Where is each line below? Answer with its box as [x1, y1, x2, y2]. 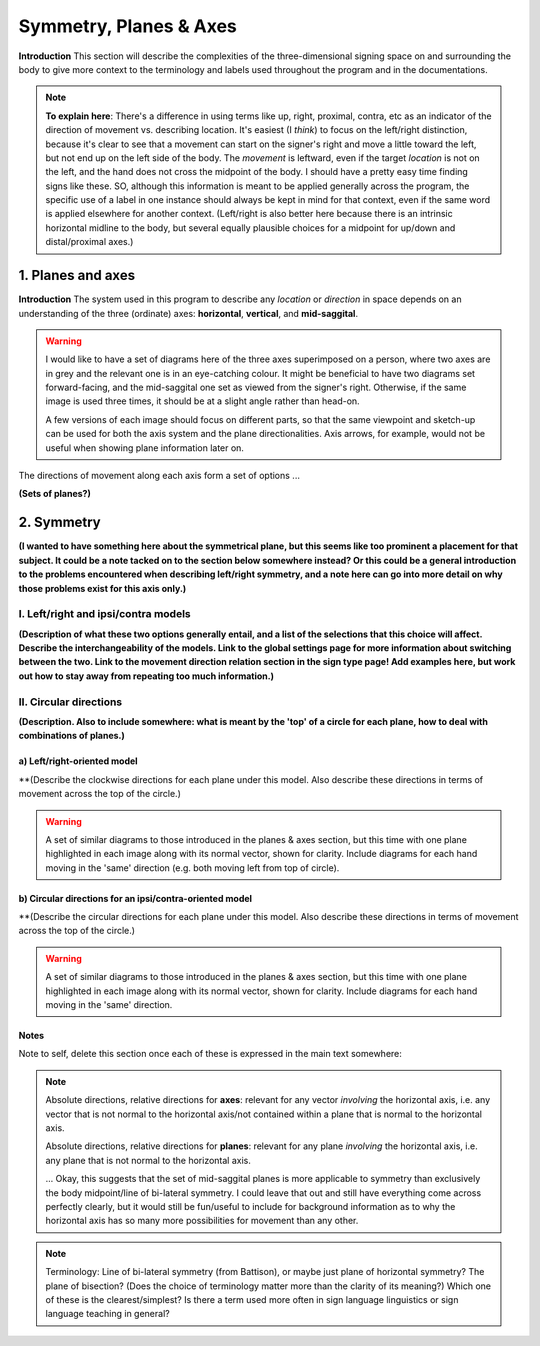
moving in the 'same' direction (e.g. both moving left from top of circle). [45, 861, 340, 874]
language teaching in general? [45, 1308, 170, 1320]
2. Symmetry [18, 514, 102, 531]
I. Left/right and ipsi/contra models [18, 607, 192, 621]
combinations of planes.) [18, 730, 125, 742]
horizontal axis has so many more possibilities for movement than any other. [45, 1215, 359, 1227]
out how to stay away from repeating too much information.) [18, 670, 275, 682]
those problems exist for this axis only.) [18, 582, 187, 594]
